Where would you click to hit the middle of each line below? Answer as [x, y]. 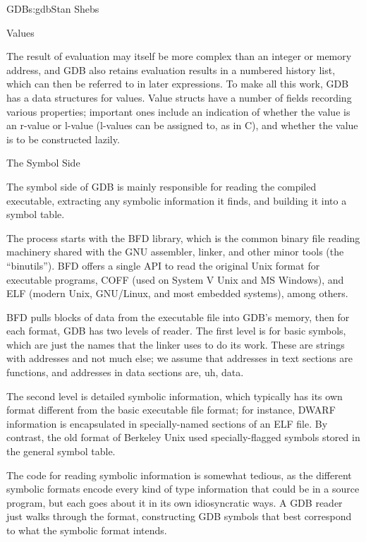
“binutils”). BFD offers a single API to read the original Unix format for [163, 265]
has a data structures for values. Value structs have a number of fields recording [179, 97]
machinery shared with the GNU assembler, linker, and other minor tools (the [175, 252]
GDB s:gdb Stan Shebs [53, 8]
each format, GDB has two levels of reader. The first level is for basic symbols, [176, 331]
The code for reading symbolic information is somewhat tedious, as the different [179, 475]
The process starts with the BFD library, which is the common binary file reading [183, 237]
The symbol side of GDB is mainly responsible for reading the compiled [161, 186]
